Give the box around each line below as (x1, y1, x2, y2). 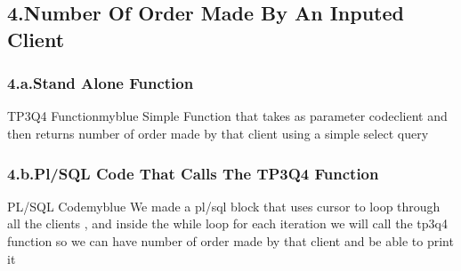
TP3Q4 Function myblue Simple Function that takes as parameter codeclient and (7, 107, 448, 125)
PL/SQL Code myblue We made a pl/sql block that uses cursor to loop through (7, 196, 441, 215)
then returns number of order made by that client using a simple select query (7, 124, 429, 142)
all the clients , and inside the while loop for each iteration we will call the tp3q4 (7, 214, 448, 233)
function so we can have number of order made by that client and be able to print (7, 231, 454, 250)
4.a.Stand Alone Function (7, 72, 194, 94)
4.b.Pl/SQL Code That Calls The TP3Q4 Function (7, 162, 379, 184)
